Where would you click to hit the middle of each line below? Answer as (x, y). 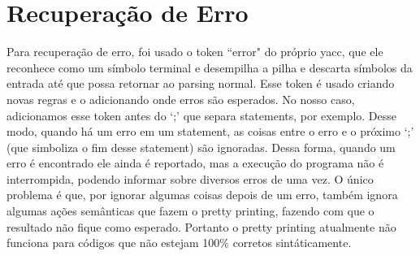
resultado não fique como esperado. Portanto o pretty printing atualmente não (201, 226)
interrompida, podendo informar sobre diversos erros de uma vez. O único (190, 178)
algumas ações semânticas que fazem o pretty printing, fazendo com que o (191, 211)
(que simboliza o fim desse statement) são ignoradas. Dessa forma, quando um (201, 147)
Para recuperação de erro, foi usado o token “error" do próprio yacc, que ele (195, 52)
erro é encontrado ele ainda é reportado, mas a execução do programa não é (195, 163)
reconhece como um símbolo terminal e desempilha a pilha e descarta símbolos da (210, 67)
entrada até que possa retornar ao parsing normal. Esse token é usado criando (201, 83)
